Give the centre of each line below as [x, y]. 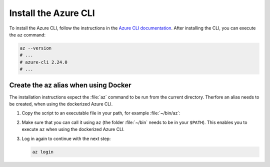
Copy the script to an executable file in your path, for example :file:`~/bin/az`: [101, 113]
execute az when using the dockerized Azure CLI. [73, 129]
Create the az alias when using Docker [70, 85]
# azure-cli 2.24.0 [43, 62]
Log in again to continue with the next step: [66, 138]
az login [43, 152]
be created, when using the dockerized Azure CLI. [61, 104]
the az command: [27, 34]
